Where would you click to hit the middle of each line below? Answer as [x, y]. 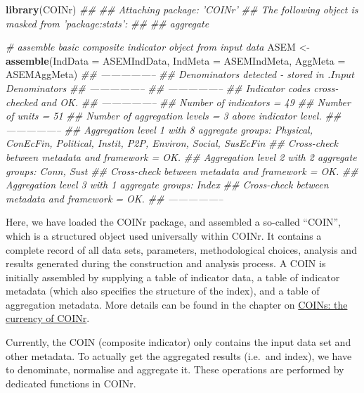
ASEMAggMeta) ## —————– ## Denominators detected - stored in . [168, 74]
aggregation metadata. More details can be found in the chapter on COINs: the [177, 304]
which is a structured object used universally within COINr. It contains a [164, 235]
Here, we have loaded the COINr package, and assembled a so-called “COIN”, [174, 222]
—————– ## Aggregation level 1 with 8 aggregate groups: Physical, [159, 129]
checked [22, 102]
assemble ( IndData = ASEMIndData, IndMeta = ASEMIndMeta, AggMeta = [176, 60]
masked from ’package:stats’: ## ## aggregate [108, 23]
